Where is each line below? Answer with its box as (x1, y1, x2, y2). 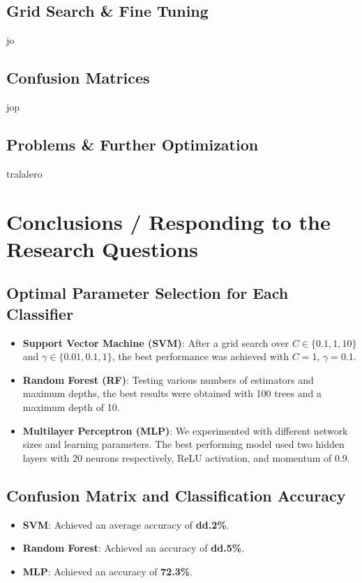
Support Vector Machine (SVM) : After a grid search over (22, 335, 289, 350)
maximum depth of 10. (22, 399, 120, 414)
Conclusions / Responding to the (6, 207, 331, 235)
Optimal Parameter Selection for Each (6, 282, 289, 304)
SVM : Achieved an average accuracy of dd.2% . (22, 517, 229, 531)
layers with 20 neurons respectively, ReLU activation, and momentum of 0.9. (22, 450, 350, 465)
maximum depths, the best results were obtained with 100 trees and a (22, 386, 322, 401)
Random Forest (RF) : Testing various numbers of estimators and (22, 372, 314, 387)
